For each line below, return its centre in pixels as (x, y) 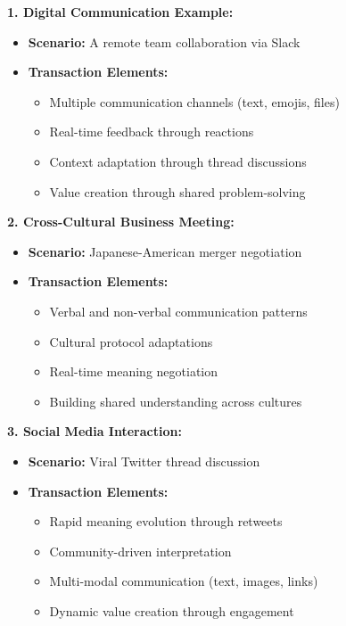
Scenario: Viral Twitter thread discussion (144, 461)
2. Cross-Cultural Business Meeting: (121, 222)
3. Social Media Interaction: (95, 431)
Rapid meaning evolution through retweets (166, 521)
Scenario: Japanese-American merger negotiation (165, 251)
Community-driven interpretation (140, 551)
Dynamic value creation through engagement (172, 610)
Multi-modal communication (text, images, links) (184, 581)
